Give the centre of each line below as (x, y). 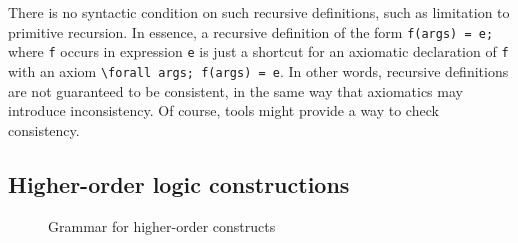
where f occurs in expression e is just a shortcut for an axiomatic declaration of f (258, 51)
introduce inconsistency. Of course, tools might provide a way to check (223, 110)
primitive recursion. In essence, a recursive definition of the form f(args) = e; (251, 31)
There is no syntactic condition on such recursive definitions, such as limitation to (259, 12)
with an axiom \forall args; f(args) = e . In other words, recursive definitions (258, 70)
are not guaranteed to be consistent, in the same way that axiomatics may (235, 90)
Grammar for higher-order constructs (162, 225)
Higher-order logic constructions (179, 183)
